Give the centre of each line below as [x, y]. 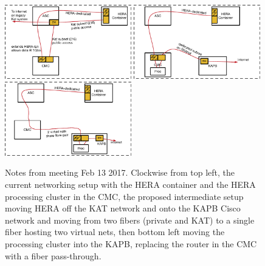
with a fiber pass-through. [53, 255]
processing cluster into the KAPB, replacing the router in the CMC [131, 243]
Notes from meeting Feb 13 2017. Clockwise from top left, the [120, 172]
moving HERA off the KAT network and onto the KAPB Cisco [123, 208]
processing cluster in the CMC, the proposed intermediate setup [124, 196]
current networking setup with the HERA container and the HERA [130, 184]
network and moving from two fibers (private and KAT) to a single [130, 220]
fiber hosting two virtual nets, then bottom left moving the [115, 232]
